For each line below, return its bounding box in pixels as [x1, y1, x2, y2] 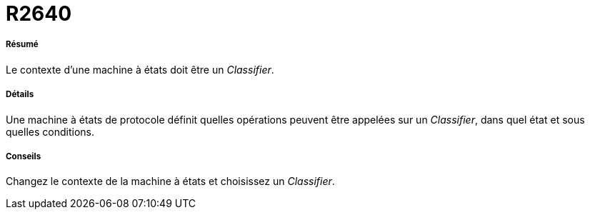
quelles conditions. [6, 125, 94, 138]
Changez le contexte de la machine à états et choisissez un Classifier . [6, 175, 335, 188]
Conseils [6, 151, 41, 161]
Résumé [6, 39, 39, 50]
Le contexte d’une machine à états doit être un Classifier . [6, 63, 274, 76]
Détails [6, 89, 34, 100]
